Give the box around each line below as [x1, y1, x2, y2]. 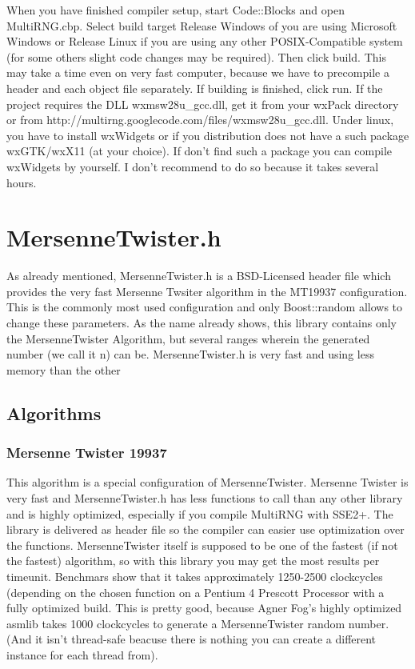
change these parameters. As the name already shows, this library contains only [6, 314, 397, 331]
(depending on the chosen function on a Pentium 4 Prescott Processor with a [6, 583, 385, 600]
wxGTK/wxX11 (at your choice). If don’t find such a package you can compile [6, 142, 393, 159]
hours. [6, 174, 37, 190]
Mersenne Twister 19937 [6, 443, 167, 463]
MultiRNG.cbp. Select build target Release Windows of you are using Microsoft [6, 17, 397, 34]
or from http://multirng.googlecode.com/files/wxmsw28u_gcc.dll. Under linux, [6, 111, 394, 128]
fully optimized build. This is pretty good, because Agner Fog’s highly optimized [6, 599, 402, 616]
